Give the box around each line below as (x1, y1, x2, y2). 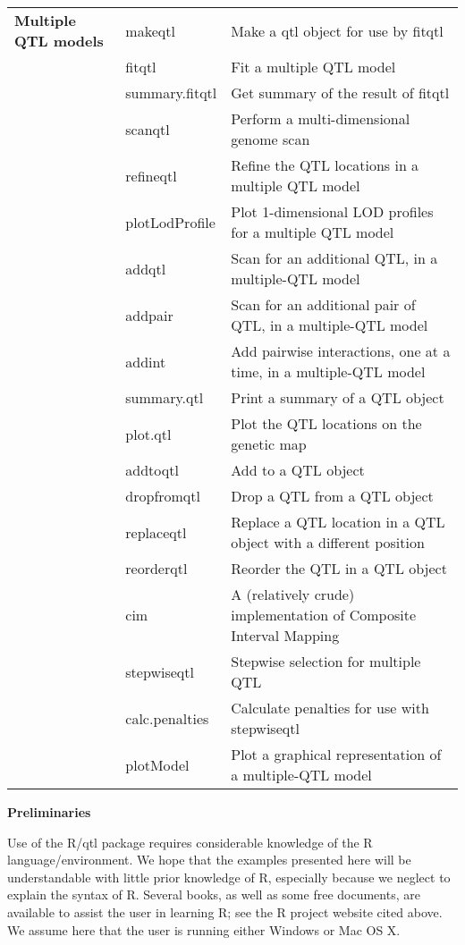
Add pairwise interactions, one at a (231, 341, 451, 361)
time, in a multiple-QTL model (231, 361, 426, 382)
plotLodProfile (125, 211, 216, 232)
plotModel (125, 754, 190, 775)
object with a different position (231, 532, 425, 553)
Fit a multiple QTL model (231, 56, 396, 77)
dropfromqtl (125, 485, 200, 506)
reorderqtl (125, 558, 188, 578)
